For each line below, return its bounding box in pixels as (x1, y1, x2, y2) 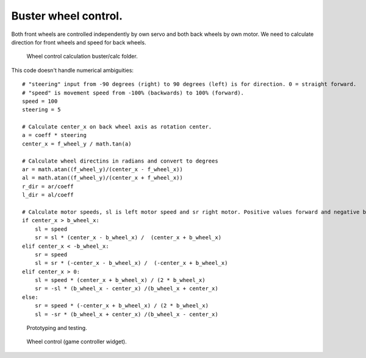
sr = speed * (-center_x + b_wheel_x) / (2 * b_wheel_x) (34, 302, 209, 309)
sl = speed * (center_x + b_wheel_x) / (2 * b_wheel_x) (34, 277, 206, 284)
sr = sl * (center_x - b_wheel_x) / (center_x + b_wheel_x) (34, 234, 222, 241)
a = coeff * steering (22, 132, 87, 139)
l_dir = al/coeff (22, 192, 74, 198)
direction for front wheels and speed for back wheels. (11, 38, 146, 46)
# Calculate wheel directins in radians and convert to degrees (22, 157, 219, 164)
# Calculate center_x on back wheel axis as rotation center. (22, 124, 212, 130)
